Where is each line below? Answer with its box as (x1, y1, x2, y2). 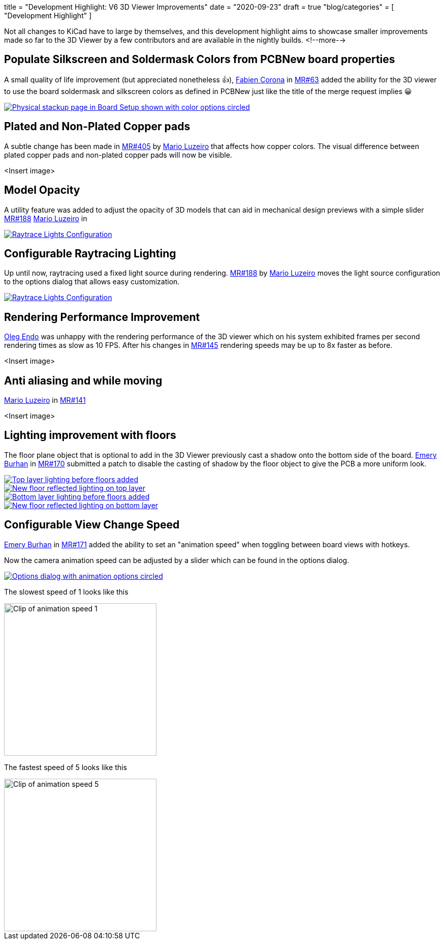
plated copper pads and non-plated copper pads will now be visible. (4, 150, 232, 159)
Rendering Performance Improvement (4, 310, 200, 323)
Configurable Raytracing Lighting (4, 247, 176, 260)
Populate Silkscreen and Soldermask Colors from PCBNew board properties (4, 53, 395, 66)
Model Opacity (4, 184, 80, 197)
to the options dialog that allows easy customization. (4, 277, 180, 286)
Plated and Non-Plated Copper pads (4, 120, 191, 133)
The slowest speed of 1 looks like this (4, 587, 129, 596)
